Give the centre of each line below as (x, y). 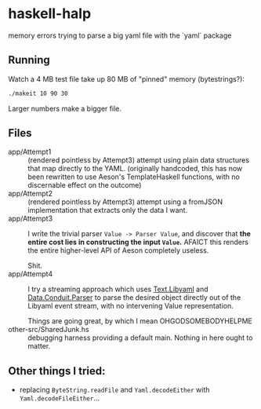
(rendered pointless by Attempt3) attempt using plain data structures (138, 160)
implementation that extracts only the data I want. (108, 210)
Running (29, 60)
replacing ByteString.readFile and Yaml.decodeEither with (114, 390)
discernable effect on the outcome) (85, 185)
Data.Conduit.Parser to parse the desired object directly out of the (134, 298)
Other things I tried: (57, 371)
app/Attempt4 (31, 274)
